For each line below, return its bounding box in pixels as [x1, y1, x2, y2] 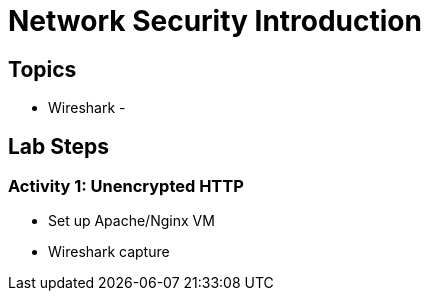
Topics [8, 56, 77, 82]
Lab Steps [8, 133, 110, 159]
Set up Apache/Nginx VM [48, 212, 215, 230]
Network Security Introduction [8, 4, 422, 38]
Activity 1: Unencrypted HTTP [8, 176, 244, 197]
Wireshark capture [48, 243, 170, 261]
